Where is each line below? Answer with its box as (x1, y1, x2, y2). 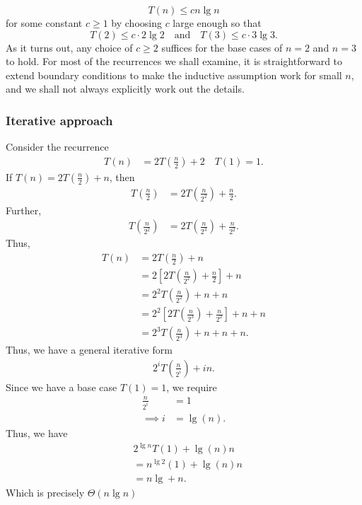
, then (109, 169, 135, 184)
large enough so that (173, 16, 262, 30)
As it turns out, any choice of (6, 40, 133, 54)
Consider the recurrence (6, 139, 109, 154)
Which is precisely (6, 485, 85, 500)
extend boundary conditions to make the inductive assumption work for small (6, 67, 342, 82)
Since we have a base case (6, 379, 117, 394)
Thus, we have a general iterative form (6, 342, 173, 357)
